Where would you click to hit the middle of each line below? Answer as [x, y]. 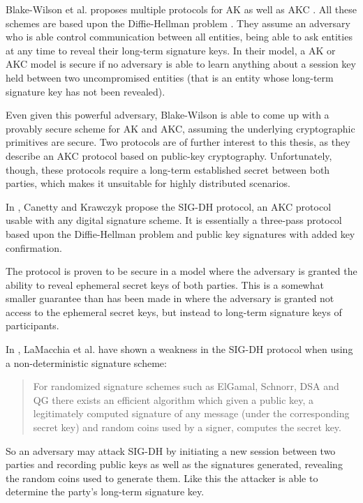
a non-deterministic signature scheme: [86, 362]
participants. [32, 325]
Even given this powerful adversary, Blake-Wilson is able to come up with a [168, 115]
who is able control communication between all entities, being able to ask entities [179, 37]
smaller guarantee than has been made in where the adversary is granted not [170, 298]
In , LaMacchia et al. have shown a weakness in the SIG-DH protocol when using [179, 349]
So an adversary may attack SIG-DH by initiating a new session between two [171, 450]
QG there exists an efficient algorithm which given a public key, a [173, 399]
